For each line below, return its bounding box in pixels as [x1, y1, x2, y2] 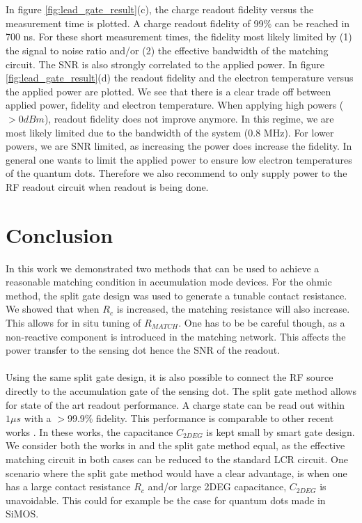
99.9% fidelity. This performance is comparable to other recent [67, 411, 334, 426]
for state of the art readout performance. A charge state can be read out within [6, 397, 345, 412]
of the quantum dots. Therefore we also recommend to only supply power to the [6, 166, 347, 180]
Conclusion [6, 220, 113, 249]
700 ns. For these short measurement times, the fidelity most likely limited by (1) [6, 29, 352, 44]
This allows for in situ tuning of [6, 315, 141, 329]
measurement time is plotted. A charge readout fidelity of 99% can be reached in [6, 15, 350, 30]
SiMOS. [6, 506, 39, 521]
